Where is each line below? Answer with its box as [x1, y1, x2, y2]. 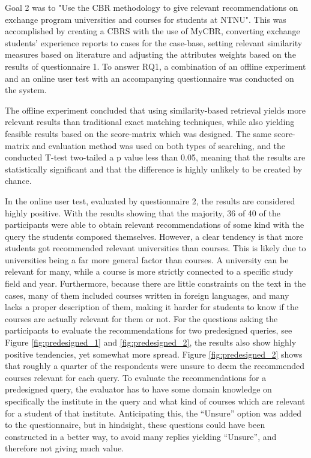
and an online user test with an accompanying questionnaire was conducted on [5, 72, 294, 84]
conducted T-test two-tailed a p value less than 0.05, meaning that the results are [5, 151, 306, 163]
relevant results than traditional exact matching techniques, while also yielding [5, 115, 295, 128]
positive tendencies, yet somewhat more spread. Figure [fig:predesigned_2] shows [5, 347, 303, 360]
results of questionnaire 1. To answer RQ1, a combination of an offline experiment [5, 60, 306, 72]
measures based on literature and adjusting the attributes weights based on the [5, 48, 296, 61]
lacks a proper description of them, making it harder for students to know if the [5, 301, 299, 313]
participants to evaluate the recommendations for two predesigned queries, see [5, 324, 292, 337]
